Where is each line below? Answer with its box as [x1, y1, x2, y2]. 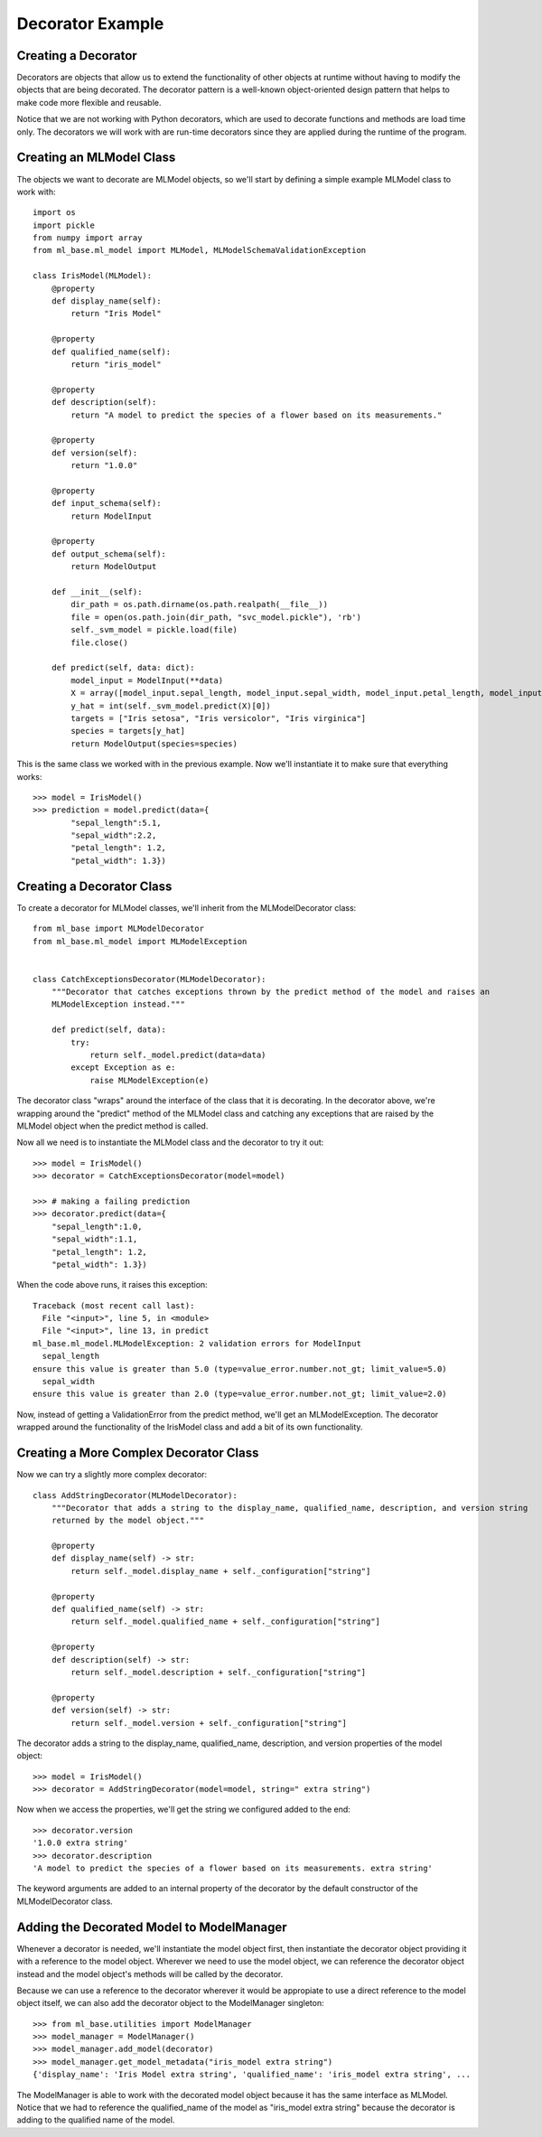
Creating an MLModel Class [16, 150, 176, 165]
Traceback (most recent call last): [33, 1300, 195, 1310]
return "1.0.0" [70, 461, 138, 471]
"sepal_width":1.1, [51, 1234, 138, 1244]
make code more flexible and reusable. [16, 97, 162, 108]
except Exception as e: [70, 1063, 176, 1073]
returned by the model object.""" [51, 1515, 205, 1526]
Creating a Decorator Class [16, 878, 173, 894]
